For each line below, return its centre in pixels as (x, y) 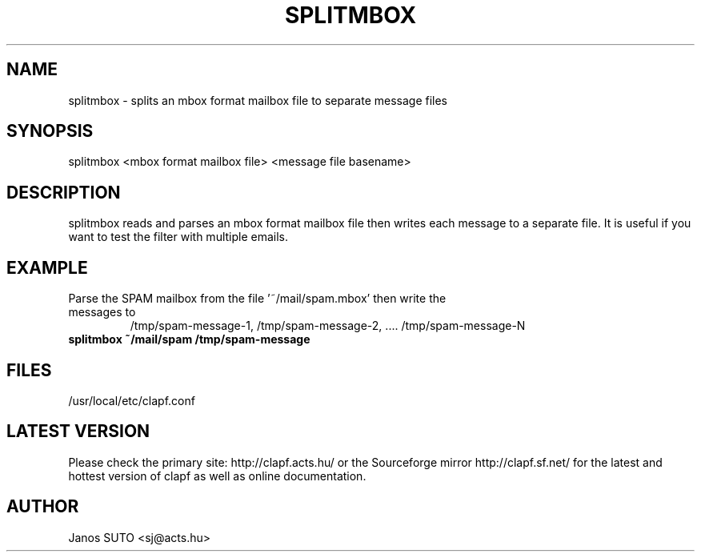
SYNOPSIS (50, 131)
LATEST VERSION (78, 432)
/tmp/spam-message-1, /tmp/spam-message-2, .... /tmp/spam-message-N (328, 326)
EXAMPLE (47, 267)
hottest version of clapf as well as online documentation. (217, 476)
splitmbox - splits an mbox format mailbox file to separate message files (258, 100)
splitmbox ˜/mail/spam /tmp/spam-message (189, 339)
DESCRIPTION (64, 192)
